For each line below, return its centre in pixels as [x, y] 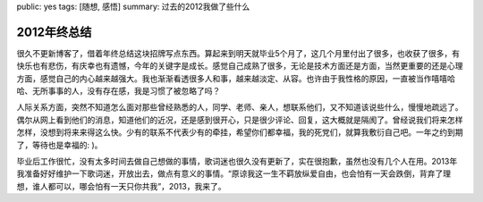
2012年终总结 [54, 32]
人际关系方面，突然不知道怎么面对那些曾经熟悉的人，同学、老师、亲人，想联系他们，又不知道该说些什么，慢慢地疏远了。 [240, 107]
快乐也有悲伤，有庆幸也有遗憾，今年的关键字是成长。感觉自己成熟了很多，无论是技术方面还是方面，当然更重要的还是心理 [240, 66]
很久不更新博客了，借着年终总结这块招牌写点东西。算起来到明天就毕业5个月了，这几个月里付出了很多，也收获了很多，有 [238, 53]
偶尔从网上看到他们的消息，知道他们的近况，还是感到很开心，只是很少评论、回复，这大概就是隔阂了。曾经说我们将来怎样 [240, 120]
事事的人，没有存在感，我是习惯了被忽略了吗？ [134, 91]
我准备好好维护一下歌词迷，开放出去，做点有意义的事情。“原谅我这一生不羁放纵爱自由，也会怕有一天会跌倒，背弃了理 [234, 173]
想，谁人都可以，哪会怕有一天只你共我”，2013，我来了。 [121, 186]
